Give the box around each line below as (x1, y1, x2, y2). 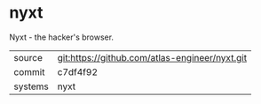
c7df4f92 (57, 65, 99, 78)
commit (13, 65, 45, 78)
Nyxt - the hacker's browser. (9, 32, 114, 42)
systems (13, 80, 49, 93)
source (13, 51, 43, 63)
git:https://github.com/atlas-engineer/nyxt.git (57, 51, 247, 63)
